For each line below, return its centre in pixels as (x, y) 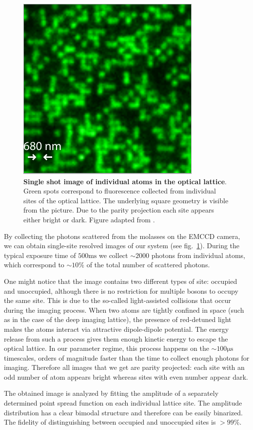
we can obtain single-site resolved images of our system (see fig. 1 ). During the (122, 246)
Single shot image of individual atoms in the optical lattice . (125, 181)
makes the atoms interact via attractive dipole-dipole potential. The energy (117, 329)
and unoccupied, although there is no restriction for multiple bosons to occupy (121, 290)
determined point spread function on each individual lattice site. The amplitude (123, 403)
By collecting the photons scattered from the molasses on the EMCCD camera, (122, 236)
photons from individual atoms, (198, 255)
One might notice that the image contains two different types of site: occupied (121, 281)
